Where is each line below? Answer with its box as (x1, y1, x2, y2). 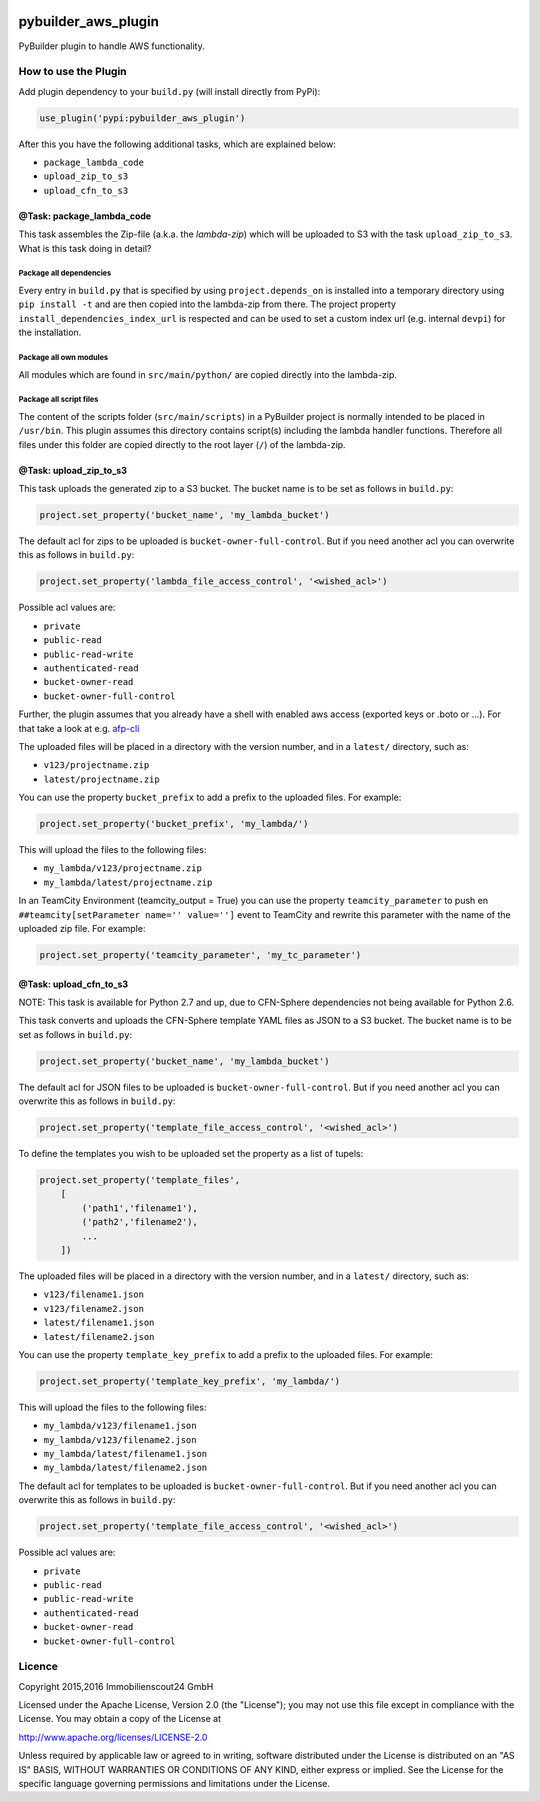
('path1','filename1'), (81, 1202, 199, 1214)
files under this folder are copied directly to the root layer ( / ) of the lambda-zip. (18, 438, 346, 450)
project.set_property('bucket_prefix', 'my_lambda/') (39, 818, 309, 830)
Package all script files (18, 395, 99, 405)
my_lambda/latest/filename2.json (43, 1462, 208, 1474)
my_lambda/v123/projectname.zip (43, 863, 202, 874)
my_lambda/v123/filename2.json (43, 1434, 197, 1445)
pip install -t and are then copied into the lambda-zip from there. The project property (18, 298, 397, 310)
